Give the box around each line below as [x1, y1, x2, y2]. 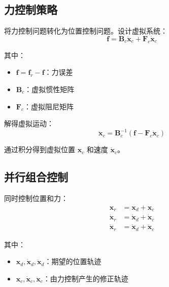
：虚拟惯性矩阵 [24, 84, 75, 94]
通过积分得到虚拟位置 [4, 144, 75, 155]
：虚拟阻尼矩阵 [23, 101, 74, 111]
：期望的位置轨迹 [44, 256, 102, 267]
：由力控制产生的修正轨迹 [43, 273, 128, 283]
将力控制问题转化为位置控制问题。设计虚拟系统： [4, 25, 167, 36]
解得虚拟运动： [4, 118, 54, 129]
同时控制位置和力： [4, 193, 68, 204]
